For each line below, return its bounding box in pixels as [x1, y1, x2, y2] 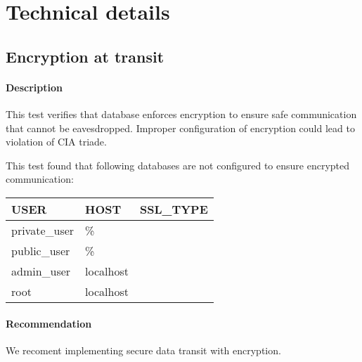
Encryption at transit [6, 45, 164, 67]
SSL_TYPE [139, 200, 208, 217]
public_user [11, 242, 70, 259]
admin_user [11, 262, 71, 279]
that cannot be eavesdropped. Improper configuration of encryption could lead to [6, 120, 355, 135]
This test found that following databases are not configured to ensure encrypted [6, 157, 350, 172]
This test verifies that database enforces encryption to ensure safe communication [6, 106, 357, 121]
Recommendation [6, 316, 92, 330]
